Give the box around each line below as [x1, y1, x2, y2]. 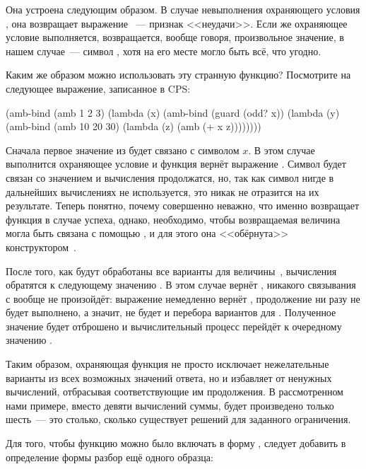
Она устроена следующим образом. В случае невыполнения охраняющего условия [6, 2, 360, 16]
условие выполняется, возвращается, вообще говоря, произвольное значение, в [6, 30, 344, 45]
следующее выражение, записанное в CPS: [6, 81, 191, 95]
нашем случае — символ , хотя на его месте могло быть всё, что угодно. [6, 43, 321, 58]
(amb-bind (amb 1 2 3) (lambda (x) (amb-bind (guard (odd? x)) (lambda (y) [6, 105, 340, 120]
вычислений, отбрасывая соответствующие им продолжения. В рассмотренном [6, 384, 343, 399]
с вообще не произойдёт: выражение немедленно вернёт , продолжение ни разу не [6, 291, 360, 306]
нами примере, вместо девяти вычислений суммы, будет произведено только [6, 398, 334, 412]
